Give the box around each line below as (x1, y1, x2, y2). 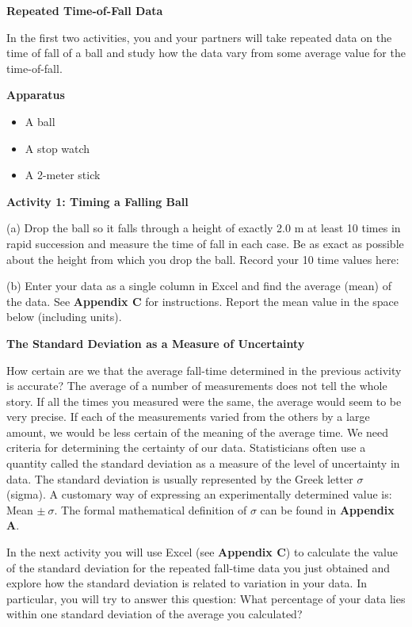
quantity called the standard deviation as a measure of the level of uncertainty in (6, 455, 400, 472)
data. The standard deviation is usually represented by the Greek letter (6, 470, 353, 487)
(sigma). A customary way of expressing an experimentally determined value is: (6, 486, 392, 503)
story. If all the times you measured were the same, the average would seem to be (6, 392, 402, 409)
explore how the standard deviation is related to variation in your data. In (6, 575, 367, 591)
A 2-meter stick (25, 166, 101, 183)
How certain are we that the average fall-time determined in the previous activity (6, 361, 402, 378)
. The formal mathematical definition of (54, 501, 247, 518)
